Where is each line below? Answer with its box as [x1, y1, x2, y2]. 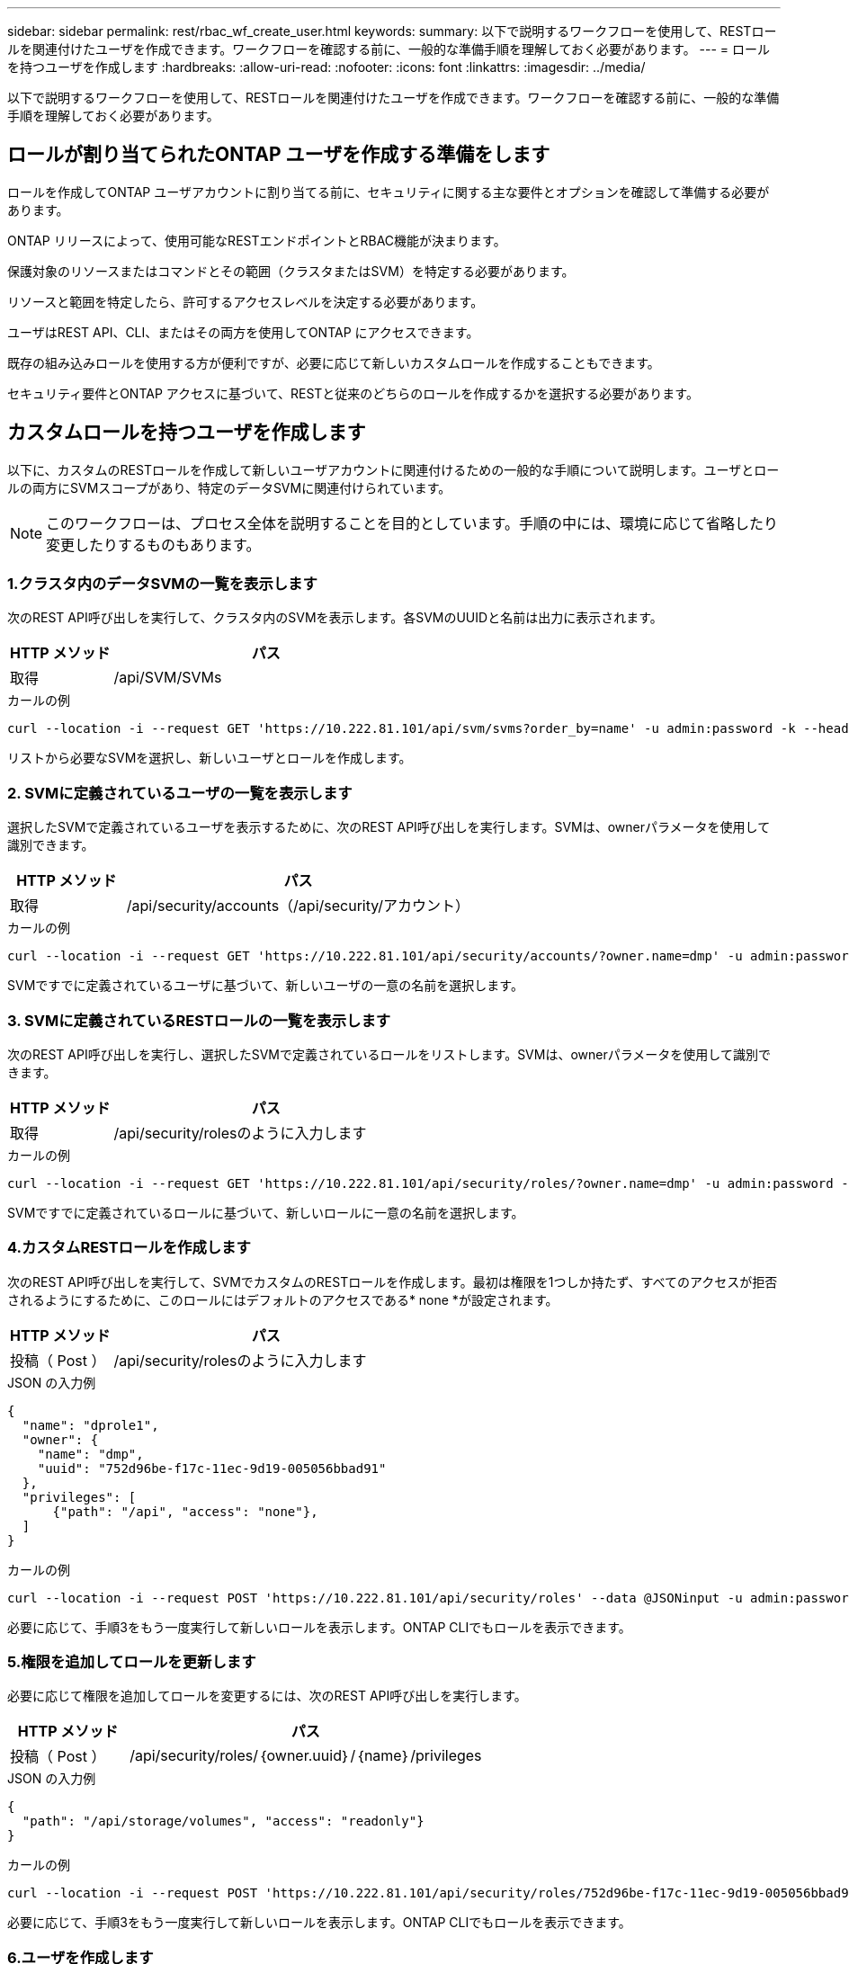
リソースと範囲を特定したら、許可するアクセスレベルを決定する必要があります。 [7, 293, 484, 309]
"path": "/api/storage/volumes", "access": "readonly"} [22, 1814, 424, 1829]
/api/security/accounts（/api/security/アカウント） [126, 897, 470, 915]
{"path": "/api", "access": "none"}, [52, 1504, 318, 1519]
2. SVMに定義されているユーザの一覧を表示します [7, 783, 353, 802]
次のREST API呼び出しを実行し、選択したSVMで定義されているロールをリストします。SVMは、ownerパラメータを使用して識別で [7, 1046, 771, 1062]
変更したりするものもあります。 [46, 535, 261, 554]
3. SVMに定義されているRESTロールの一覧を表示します [7, 1011, 391, 1030]
